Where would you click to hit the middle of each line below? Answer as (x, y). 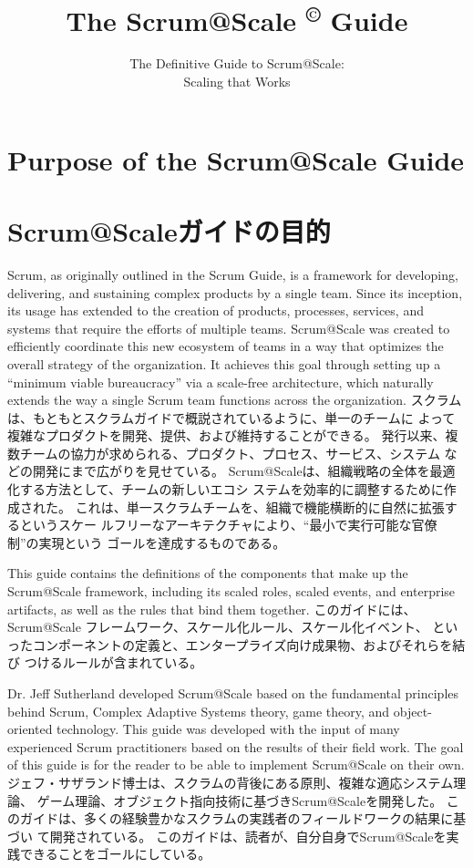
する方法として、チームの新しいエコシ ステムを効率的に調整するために (231, 489)
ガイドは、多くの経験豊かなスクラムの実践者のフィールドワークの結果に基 (243, 818)
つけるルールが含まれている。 (113, 662)
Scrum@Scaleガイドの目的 (169, 231)
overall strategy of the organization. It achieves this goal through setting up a (224, 363)
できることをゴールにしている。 (115, 854)
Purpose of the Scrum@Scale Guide (236, 159)
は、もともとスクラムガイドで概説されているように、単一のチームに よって (231, 417)
